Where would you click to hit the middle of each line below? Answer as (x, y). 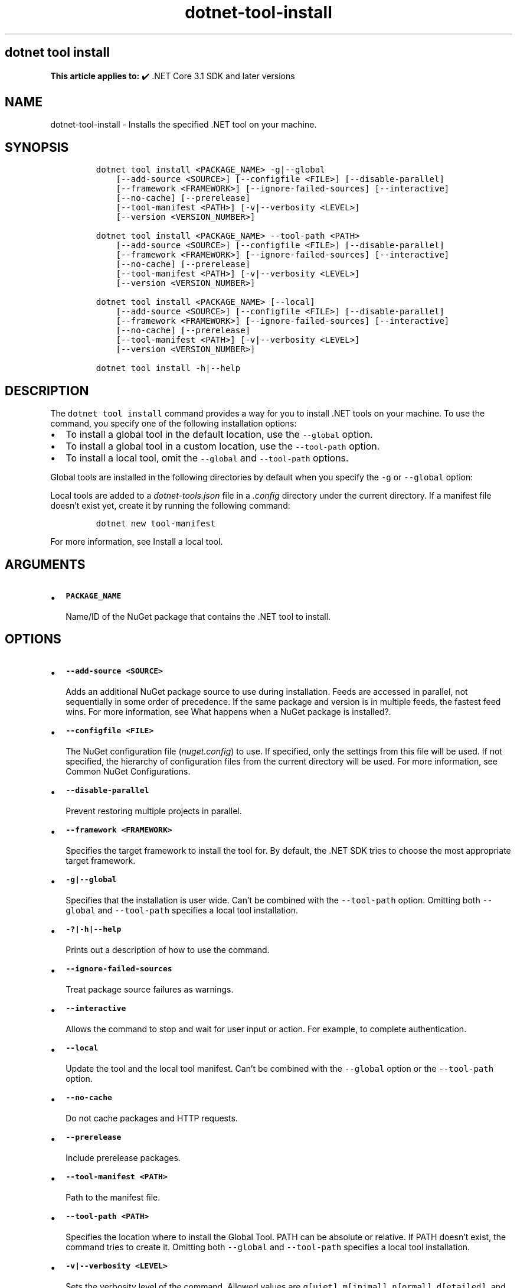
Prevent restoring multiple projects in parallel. (154, 811)
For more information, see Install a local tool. (137, 542)
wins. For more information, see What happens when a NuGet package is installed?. (228, 711)
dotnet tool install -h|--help (168, 368)
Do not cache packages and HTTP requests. (152, 1118)
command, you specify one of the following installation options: (174, 424)
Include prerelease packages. (123, 1157)
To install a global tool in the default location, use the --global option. (219, 435)
